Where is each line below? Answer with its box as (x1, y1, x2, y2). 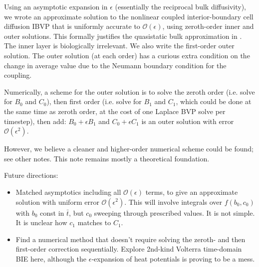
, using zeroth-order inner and (162, 21, 254, 31)
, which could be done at (176, 96, 252, 107)
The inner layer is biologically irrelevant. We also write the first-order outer (4, 40, 235, 51)
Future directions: (4, 170, 58, 180)
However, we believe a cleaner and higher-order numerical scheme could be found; (4, 143, 254, 154)
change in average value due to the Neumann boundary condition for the (4, 60, 227, 70)
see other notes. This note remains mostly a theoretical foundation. (4, 153, 210, 163)
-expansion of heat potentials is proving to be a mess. (91, 253, 255, 264)
